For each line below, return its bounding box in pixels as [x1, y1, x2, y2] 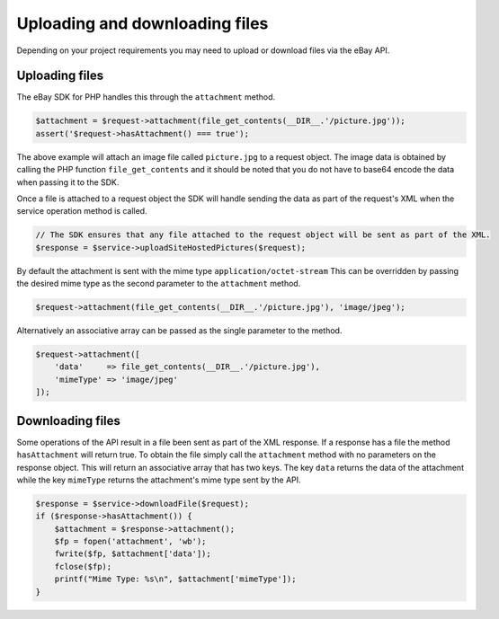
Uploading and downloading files [16, 13, 269, 33]
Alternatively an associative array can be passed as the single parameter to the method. [16, 325, 343, 336]
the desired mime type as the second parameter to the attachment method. [16, 279, 301, 289]
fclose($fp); [54, 562, 112, 571]
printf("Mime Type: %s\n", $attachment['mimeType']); [54, 574, 297, 584]
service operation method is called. [16, 206, 147, 217]
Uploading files [16, 68, 104, 84]
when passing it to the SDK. [16, 176, 120, 188]
